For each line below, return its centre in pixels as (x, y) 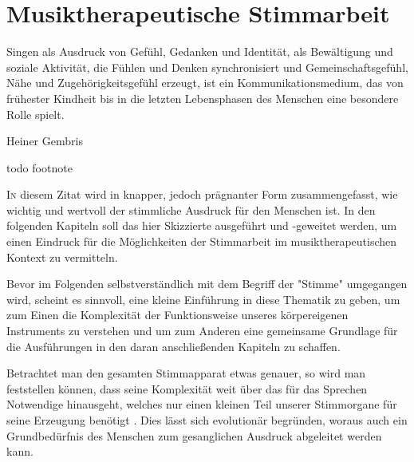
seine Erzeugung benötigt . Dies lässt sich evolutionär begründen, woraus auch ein (207, 420)
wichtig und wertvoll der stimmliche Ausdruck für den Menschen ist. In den (191, 209)
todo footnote (39, 167)
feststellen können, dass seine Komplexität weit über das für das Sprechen (187, 388)
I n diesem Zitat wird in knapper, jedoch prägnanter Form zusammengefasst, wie (202, 194)
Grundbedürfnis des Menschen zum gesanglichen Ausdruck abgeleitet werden (194, 435)
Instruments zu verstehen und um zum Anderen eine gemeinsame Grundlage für (202, 331)
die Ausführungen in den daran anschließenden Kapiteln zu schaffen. (173, 346)
